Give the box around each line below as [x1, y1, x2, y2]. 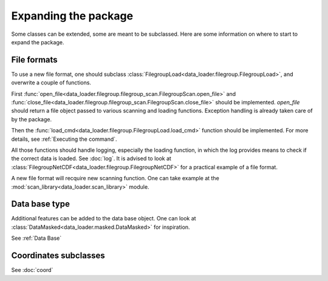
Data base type [11, 199, 70, 209]
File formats [11, 55, 58, 65]
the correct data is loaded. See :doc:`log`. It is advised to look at [11, 155, 171, 162]
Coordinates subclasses [11, 251, 106, 261]
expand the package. [11, 38, 64, 46]
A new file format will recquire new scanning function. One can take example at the [11, 175, 220, 182]
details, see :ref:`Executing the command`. [11, 135, 118, 143]
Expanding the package [11, 9, 134, 22]
